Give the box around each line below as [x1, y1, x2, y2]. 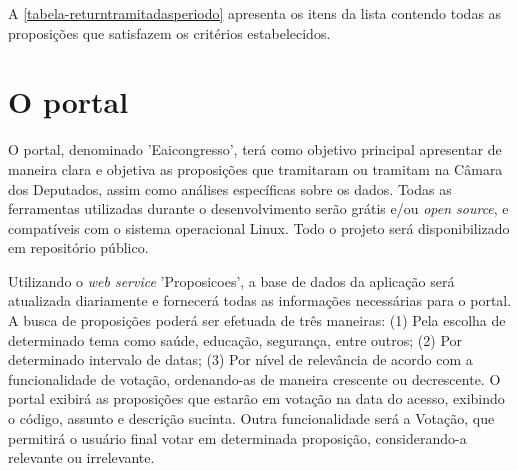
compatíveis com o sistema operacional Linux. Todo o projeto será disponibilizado [8, 217, 510, 238]
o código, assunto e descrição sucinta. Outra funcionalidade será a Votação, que [8, 408, 495, 429]
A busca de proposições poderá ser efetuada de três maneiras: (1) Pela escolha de [8, 310, 506, 331]
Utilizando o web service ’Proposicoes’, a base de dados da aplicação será [8, 270, 455, 291]
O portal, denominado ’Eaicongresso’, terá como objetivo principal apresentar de [8, 139, 502, 160]
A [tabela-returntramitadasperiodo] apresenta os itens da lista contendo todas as [8, 3, 502, 23]
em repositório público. [8, 237, 149, 258]
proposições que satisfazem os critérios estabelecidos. [8, 22, 331, 43]
